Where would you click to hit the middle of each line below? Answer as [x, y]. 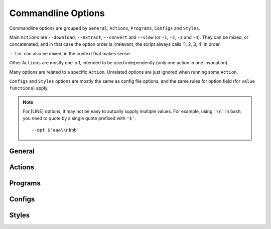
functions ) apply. [29, 88]
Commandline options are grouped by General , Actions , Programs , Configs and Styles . [105, 28]
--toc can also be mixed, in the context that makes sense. [70, 53]
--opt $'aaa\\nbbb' [56, 130]
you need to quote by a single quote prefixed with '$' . [80, 119]
